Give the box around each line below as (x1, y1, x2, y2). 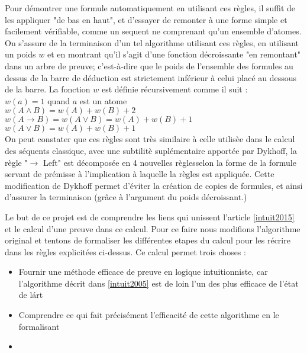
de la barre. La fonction (5, 83, 91, 95)
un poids (5, 48, 36, 60)
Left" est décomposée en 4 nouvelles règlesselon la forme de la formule (43, 156, 296, 168)
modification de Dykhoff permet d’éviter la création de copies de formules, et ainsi (5, 179, 303, 191)
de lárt (18, 288, 43, 301)
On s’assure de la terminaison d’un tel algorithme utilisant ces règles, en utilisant (5, 36, 299, 49)
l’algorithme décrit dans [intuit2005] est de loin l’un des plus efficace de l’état (18, 277, 299, 289)
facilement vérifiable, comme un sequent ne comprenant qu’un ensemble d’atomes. (5, 25, 302, 37)
